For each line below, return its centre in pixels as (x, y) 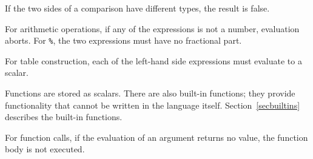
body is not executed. (45, 149)
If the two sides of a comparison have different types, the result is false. (137, 8)
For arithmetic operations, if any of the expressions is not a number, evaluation (152, 28)
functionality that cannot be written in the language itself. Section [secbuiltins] (153, 105)
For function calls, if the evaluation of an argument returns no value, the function (156, 137)
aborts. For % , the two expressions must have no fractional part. (123, 40)
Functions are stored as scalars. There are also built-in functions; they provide (150, 93)
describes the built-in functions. (64, 117)
